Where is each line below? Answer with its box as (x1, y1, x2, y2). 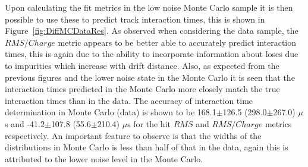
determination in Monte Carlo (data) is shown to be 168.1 (5, 106, 216, 118)
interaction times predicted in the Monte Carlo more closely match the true (5, 83, 280, 95)
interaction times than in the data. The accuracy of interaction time (5, 94, 253, 106)
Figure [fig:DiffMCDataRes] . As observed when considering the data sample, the (5, 24, 298, 37)
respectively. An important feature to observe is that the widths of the (5, 129, 262, 141)
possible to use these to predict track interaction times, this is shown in (5, 12, 265, 25)
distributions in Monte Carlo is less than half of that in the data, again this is (5, 141, 288, 153)
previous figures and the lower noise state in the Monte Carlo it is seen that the (5, 71, 295, 83)
